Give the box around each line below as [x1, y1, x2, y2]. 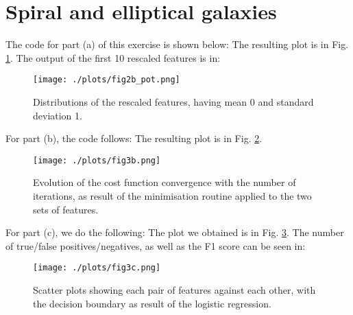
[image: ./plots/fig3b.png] [33, 155, 161, 165]
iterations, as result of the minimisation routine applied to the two [33, 189, 312, 202]
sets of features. [33, 202, 99, 216]
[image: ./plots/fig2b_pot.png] [33, 75, 180, 85]
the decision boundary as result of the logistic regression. [33, 296, 271, 310]
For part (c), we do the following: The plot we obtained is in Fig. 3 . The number [5, 225, 344, 240]
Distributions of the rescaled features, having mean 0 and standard [33, 94, 314, 108]
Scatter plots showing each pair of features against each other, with [33, 283, 316, 297]
